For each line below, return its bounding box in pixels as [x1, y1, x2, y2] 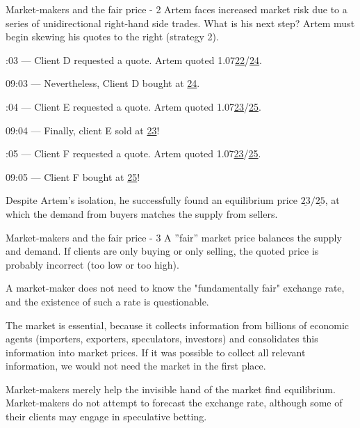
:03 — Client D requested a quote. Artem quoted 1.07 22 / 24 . [6, 52, 263, 67]
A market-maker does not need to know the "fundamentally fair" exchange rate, [6, 280, 345, 295]
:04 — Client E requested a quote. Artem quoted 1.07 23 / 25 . [6, 99, 261, 113]
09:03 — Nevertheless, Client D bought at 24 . [6, 76, 200, 90]
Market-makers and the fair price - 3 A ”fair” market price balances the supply [6, 230, 342, 244]
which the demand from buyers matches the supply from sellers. [6, 206, 278, 221]
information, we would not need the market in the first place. [6, 358, 266, 373]
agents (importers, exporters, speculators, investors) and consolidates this [6, 331, 318, 346]
